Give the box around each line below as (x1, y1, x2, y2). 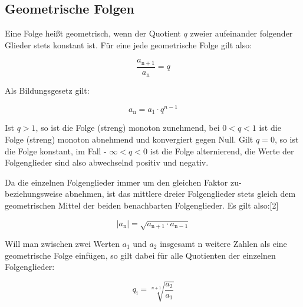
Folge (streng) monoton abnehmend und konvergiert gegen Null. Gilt (5, 133, 253, 146)
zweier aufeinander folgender (190, 27, 293, 39)
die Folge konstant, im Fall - (5, 144, 107, 157)
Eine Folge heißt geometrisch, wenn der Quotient (5, 27, 181, 39)
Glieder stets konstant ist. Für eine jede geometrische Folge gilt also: (5, 38, 252, 51)
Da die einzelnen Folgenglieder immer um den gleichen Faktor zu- (5, 176, 242, 188)
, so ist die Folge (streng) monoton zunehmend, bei (35, 121, 220, 134)
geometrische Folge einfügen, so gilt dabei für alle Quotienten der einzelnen (5, 249, 276, 261)
